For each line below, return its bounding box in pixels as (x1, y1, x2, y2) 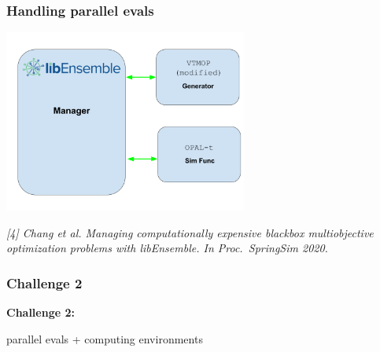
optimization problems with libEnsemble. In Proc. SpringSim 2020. (6, 240, 328, 256)
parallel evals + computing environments (6, 330, 203, 346)
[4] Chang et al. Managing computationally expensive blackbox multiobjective (6, 224, 374, 240)
